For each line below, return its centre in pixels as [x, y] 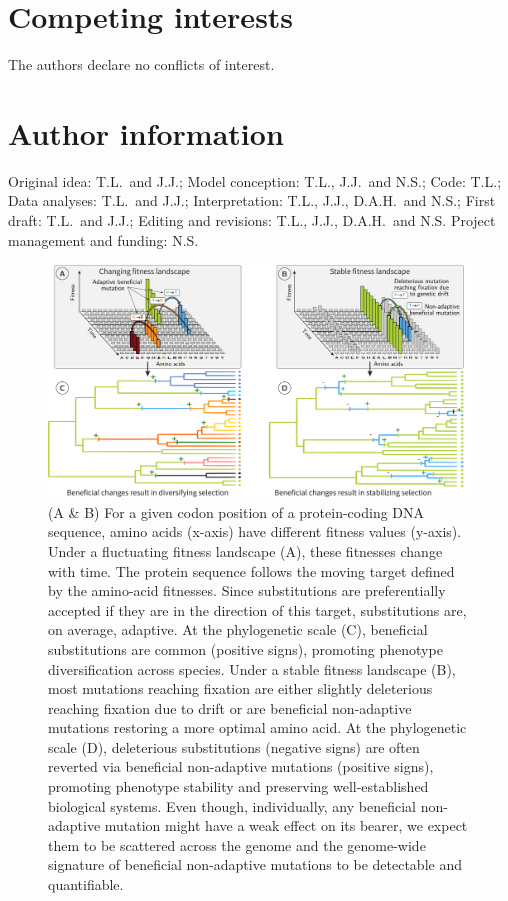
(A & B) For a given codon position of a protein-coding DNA [236, 511]
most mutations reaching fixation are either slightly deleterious [240, 688]
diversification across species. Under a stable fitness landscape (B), [252, 668]
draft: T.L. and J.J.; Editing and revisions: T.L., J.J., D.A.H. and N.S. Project [252, 220]
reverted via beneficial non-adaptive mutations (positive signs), [241, 766]
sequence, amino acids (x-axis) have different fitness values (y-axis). [255, 531]
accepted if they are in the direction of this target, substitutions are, [257, 609]
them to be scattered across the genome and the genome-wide [237, 844]
